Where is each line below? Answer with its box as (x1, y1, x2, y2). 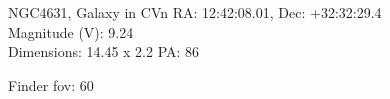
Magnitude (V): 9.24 (8, 21, 134, 42)
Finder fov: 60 (8, 74, 94, 95)
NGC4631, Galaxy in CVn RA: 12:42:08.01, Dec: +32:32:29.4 (8, 2, 382, 22)
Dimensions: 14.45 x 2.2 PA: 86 (8, 41, 200, 62)
